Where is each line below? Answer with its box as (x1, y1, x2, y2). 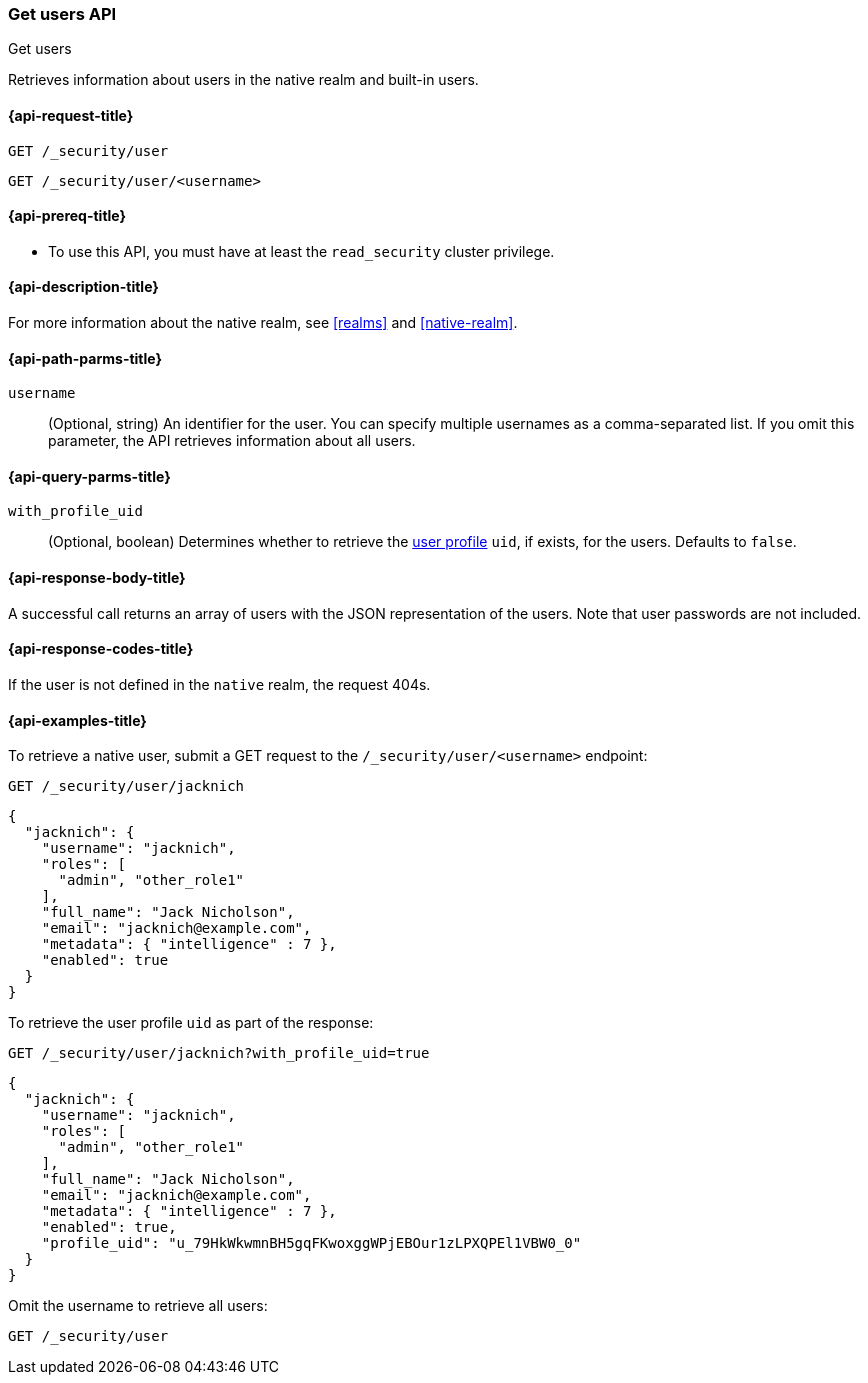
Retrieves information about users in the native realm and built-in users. (8, 71, 479, 89)
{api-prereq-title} (8, 207, 127, 225)
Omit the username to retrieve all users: (8, 1297, 268, 1315)
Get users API (8, 4, 117, 24)
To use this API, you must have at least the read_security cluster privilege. (48, 242, 555, 260)
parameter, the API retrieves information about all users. (48, 432, 416, 450)
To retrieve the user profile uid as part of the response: (8, 1014, 374, 1032)
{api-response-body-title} (8, 569, 186, 587)
